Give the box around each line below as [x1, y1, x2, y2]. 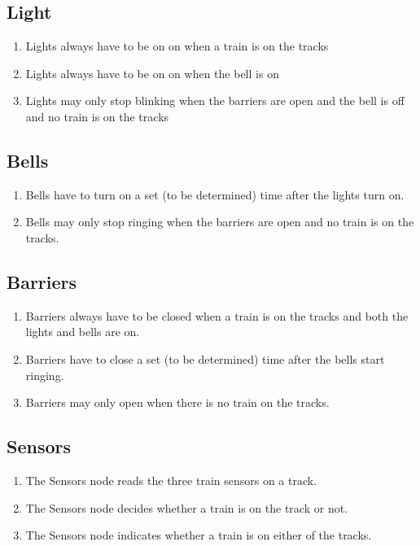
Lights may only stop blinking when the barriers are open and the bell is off [25, 92, 405, 109]
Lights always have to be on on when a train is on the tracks [25, 37, 329, 55]
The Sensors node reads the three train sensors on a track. [25, 471, 317, 488]
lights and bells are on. [25, 323, 140, 340]
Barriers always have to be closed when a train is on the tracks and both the [25, 307, 409, 324]
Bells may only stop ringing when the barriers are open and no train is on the [25, 213, 414, 230]
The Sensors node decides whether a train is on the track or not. [25, 499, 348, 516]
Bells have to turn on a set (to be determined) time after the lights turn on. [25, 186, 405, 203]
